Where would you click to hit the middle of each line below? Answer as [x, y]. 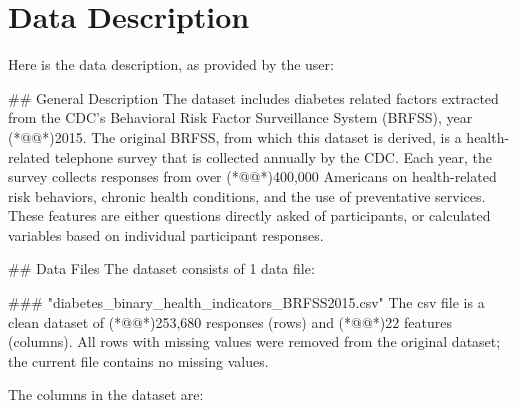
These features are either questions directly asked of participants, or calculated [249, 215]
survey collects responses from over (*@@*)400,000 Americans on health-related [252, 176]
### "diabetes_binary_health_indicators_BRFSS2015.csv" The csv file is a [246, 302]
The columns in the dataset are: [106, 394]
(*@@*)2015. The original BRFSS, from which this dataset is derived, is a [235, 136]
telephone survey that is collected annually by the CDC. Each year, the [273, 156]
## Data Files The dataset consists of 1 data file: [161, 268]
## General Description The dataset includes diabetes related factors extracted [253, 97]
